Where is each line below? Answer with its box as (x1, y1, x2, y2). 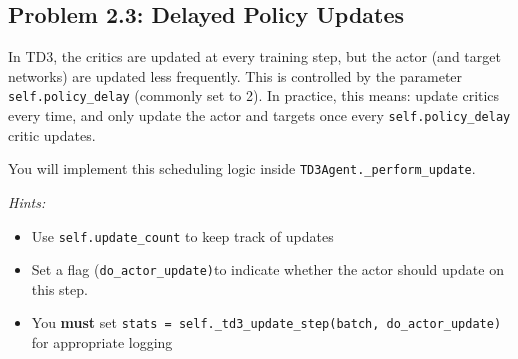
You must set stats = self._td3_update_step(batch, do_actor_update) (31, 312, 502, 333)
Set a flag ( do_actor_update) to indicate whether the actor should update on (31, 259, 504, 280)
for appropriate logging (31, 332, 173, 353)
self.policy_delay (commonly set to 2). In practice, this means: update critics (8, 85, 500, 106)
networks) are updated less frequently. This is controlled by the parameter (8, 65, 463, 86)
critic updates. (8, 124, 96, 145)
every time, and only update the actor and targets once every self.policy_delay (8, 105, 511, 126)
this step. (31, 278, 88, 299)
